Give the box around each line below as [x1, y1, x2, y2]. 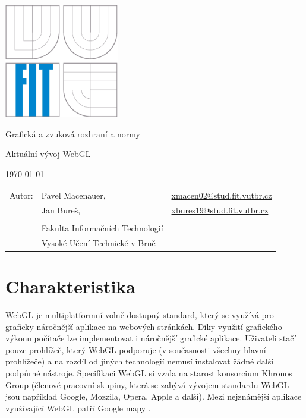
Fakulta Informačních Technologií [41, 222, 163, 234]
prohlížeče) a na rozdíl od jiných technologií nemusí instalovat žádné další [5, 355, 274, 367]
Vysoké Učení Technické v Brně [41, 236, 156, 249]
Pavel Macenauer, [41, 189, 106, 202]
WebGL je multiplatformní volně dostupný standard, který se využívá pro [5, 309, 274, 321]
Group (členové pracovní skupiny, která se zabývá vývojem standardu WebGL [5, 378, 289, 391]
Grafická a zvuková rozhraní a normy [5, 127, 140, 140]
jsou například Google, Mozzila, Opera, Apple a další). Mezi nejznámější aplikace [5, 390, 302, 403]
